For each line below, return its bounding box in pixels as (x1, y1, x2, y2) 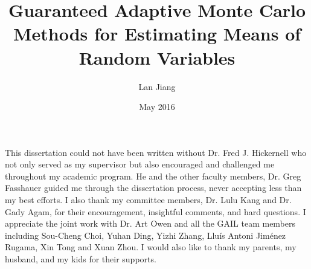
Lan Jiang (138, 80, 176, 92)
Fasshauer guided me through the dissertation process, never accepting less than (5, 181, 302, 194)
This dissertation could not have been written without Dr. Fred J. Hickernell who (5, 146, 307, 158)
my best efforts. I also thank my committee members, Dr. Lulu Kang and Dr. (5, 193, 292, 206)
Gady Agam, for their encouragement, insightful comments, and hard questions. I (5, 205, 306, 218)
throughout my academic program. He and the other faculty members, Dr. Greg (5, 169, 301, 182)
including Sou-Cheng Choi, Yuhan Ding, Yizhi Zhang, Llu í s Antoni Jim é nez (5, 228, 286, 241)
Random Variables (79, 45, 236, 70)
